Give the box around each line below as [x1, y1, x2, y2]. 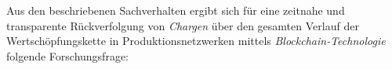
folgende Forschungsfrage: [6, 47, 129, 64]
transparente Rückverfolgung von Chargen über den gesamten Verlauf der [6, 17, 359, 33]
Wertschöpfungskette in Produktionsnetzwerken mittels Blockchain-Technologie [6, 33, 386, 49]
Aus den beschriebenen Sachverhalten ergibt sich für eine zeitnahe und [6, 2, 345, 18]
